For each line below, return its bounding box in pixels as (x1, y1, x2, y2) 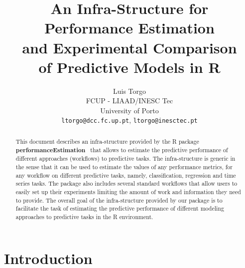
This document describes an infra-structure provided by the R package (15, 137, 199, 145)
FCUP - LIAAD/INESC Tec (86, 95, 173, 106)
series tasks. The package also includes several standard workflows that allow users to (15, 179, 238, 188)
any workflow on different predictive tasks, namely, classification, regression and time (15, 171, 236, 179)
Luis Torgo (113, 85, 146, 96)
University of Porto (100, 105, 159, 115)
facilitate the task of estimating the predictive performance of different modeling (15, 204, 224, 213)
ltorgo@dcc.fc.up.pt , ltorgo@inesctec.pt (61, 115, 198, 125)
